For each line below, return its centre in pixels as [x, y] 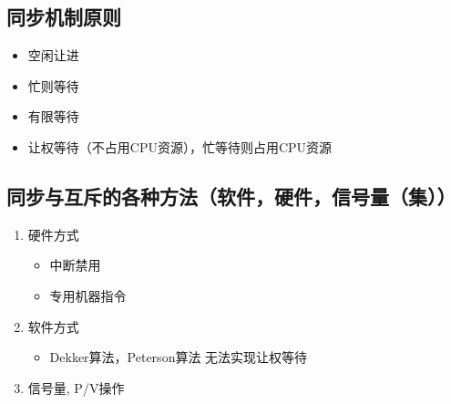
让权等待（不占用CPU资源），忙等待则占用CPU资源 [180, 146]
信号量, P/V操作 [76, 387]
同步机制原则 [64, 17]
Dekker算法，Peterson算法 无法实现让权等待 [179, 357]
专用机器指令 [88, 295]
